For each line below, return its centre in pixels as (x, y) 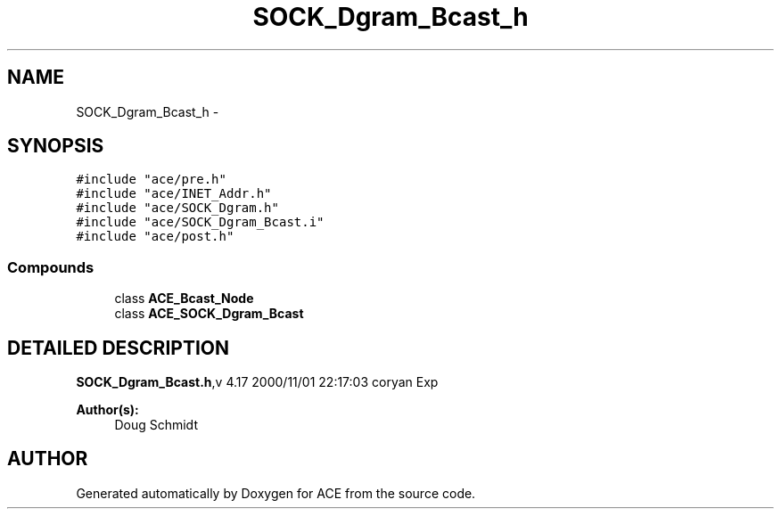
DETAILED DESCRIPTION (119, 348)
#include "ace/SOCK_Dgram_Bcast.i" (200, 222)
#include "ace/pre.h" (151, 180)
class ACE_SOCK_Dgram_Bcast (209, 314)
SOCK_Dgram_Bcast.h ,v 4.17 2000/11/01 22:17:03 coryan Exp (257, 382)
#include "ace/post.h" (155, 237)
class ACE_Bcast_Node (184, 299)
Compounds (51, 267)
